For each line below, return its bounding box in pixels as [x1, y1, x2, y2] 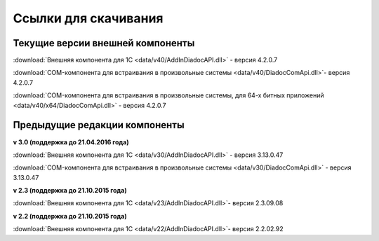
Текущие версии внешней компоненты [13, 37, 195, 49]
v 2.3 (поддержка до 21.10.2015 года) [13, 186, 127, 195]
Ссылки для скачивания [13, 11, 164, 26]
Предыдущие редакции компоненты [13, 119, 185, 131]
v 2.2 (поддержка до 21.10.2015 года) [13, 212, 128, 220]
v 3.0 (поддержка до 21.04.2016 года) [13, 137, 129, 146]
